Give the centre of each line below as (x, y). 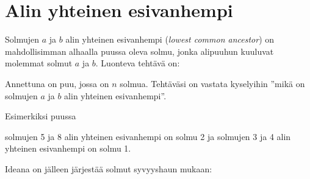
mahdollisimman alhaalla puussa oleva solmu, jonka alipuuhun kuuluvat (139, 51)
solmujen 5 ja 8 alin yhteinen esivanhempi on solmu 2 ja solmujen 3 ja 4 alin (148, 136)
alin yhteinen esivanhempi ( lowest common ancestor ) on (170, 39)
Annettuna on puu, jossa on (57, 83)
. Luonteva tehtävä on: (138, 63)
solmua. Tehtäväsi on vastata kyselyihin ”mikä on (212, 83)
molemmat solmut (39, 63)
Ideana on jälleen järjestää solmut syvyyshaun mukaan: (109, 168)
